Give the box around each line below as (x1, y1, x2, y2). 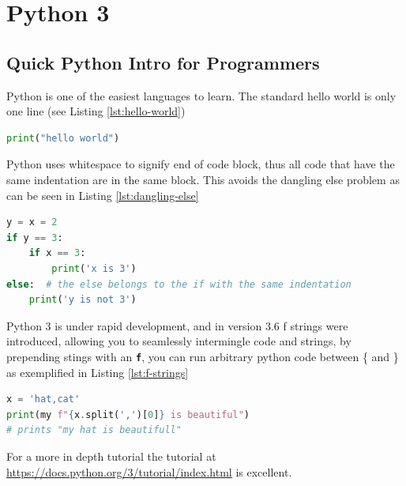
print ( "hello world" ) (6, 132, 120, 144)
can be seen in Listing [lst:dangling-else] (6, 186, 199, 203)
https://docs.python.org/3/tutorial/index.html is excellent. (6, 463, 292, 480)
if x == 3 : (28, 247, 86, 259)
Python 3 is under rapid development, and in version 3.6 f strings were (6, 317, 348, 333)
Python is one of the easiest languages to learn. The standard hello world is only (6, 87, 397, 104)
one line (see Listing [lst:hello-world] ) (6, 103, 186, 119)
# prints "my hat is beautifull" (6, 424, 182, 436)
